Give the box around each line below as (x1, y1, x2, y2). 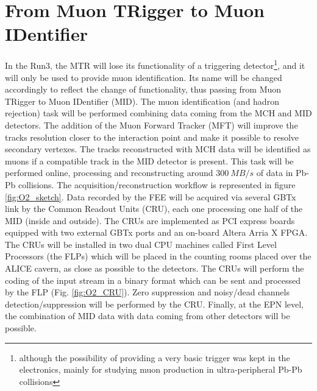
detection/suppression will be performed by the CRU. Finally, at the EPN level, (5, 297, 304, 310)
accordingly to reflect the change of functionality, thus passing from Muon (5, 83, 282, 96)
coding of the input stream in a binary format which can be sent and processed (5, 273, 301, 286)
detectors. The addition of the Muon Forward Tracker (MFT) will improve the (5, 118, 298, 131)
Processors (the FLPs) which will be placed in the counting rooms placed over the (5, 250, 312, 262)
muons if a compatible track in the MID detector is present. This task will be (5, 154, 294, 167)
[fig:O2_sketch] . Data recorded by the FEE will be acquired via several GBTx (5, 190, 296, 203)
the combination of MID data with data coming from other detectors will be (5, 309, 290, 322)
